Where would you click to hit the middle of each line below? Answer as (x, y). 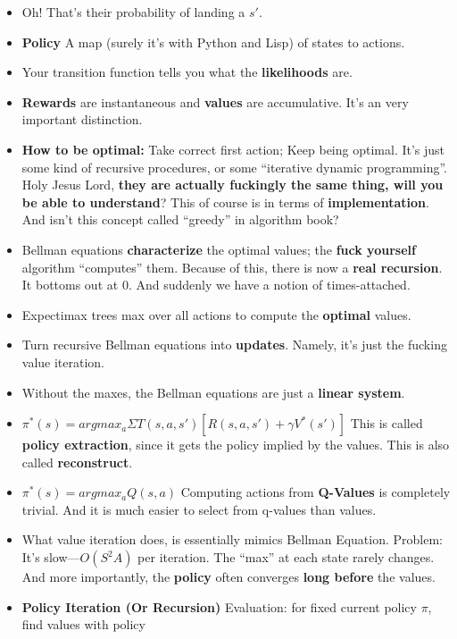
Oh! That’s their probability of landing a (133, 12)
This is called (386, 423)
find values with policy (83, 624)
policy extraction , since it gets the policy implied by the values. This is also (236, 445)
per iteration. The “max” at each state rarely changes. (286, 557)
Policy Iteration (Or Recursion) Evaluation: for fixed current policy (219, 606)
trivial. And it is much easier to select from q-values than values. (199, 509)
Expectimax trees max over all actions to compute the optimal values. (216, 314)
